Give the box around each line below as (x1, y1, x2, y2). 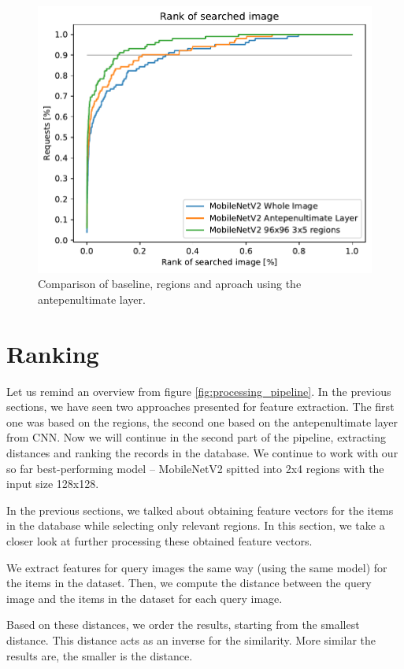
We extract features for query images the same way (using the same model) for (6, 559, 387, 575)
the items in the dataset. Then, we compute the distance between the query (6, 575, 372, 591)
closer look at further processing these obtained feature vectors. (6, 533, 313, 549)
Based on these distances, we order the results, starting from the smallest (6, 616, 360, 633)
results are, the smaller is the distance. (6, 647, 193, 663)
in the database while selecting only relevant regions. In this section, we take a (6, 517, 385, 534)
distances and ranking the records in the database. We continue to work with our (6, 445, 398, 461)
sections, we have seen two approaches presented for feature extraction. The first (6, 398, 395, 415)
